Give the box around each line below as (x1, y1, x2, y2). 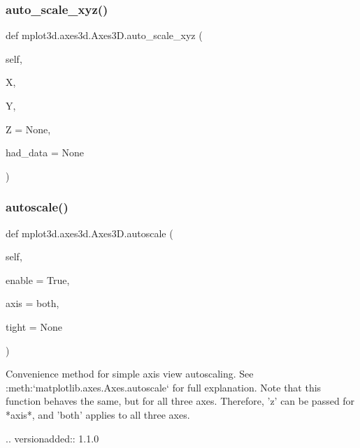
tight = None (6, 319, 62, 334)
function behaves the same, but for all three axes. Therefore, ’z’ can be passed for (6, 394, 355, 408)
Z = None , (6, 121, 51, 136)
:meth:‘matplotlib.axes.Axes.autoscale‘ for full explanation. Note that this (6, 380, 322, 394)
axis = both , (6, 296, 59, 311)
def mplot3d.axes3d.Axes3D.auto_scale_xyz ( (6, 28, 203, 43)
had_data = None (6, 145, 85, 160)
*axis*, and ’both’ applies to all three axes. (6, 407, 190, 421)
